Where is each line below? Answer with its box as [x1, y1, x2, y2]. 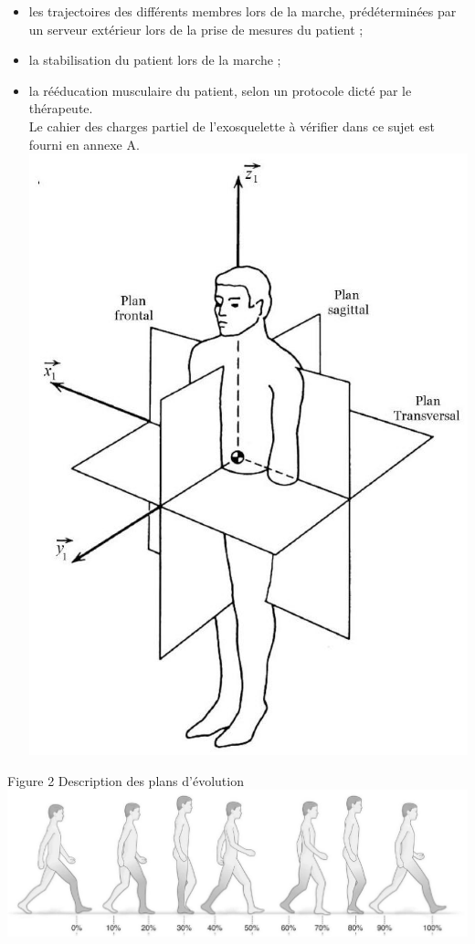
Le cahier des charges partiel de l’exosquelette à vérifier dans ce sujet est [28, 116, 435, 135]
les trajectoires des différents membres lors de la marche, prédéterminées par [28, 2, 457, 20]
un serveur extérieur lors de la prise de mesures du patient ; [28, 19, 364, 38]
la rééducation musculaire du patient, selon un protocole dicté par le [28, 80, 412, 100]
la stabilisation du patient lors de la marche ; [28, 50, 281, 69]
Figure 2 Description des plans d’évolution [7, 771, 244, 790]
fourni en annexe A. [28, 134, 140, 153]
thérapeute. [28, 99, 93, 118]
